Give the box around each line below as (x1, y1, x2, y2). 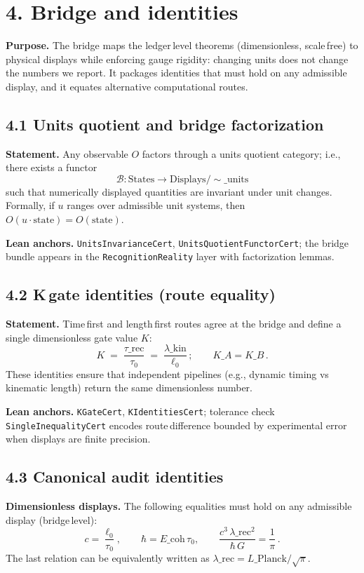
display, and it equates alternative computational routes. (6, 79, 248, 93)
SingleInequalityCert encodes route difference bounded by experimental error (6, 417, 347, 432)
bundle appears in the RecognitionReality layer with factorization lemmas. (6, 249, 335, 264)
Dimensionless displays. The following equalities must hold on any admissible (6, 499, 352, 513)
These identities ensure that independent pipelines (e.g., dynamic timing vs (6, 366, 329, 381)
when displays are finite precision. (6, 431, 151, 446)
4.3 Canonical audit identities (6, 466, 224, 487)
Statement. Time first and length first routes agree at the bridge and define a (6, 316, 342, 331)
